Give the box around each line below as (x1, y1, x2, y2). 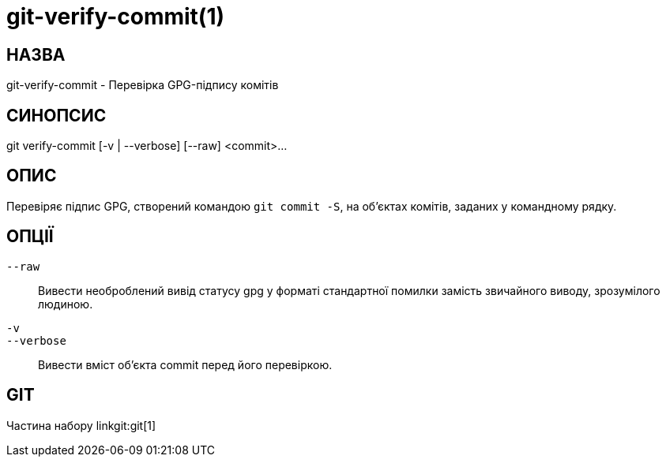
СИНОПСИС (6, 105, 107, 125)
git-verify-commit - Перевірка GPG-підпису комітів (6, 78, 279, 92)
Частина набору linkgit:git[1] (6, 418, 156, 432)
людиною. (38, 297, 93, 311)
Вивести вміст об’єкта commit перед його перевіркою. (38, 357, 333, 372)
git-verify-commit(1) (6, 3, 225, 30)
